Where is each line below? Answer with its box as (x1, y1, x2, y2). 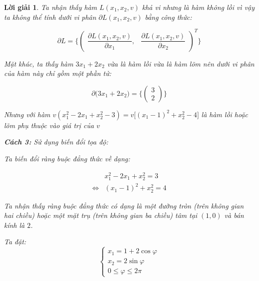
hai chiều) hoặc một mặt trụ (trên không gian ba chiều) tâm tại (4, 210, 197, 220)
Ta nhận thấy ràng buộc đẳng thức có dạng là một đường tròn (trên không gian (4, 200, 244, 211)
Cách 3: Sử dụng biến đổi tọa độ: (4, 137, 108, 147)
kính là (4, 219, 25, 230)
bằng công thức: (145, 11, 192, 22)
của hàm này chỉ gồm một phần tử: (4, 68, 111, 78)
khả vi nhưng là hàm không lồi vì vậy (142, 2, 255, 12)
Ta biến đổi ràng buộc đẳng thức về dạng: (4, 153, 130, 164)
